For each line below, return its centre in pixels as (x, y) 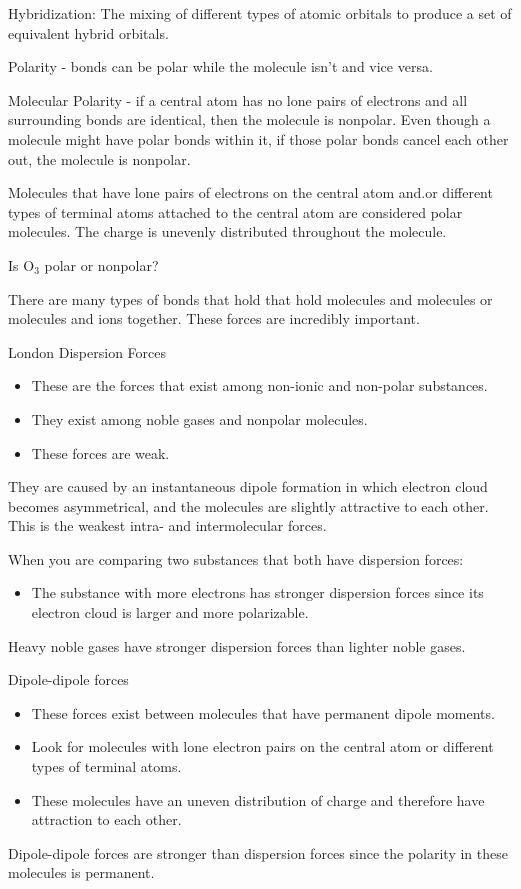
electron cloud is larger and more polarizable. (170, 612)
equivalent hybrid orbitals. (88, 32)
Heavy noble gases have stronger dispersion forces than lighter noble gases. (237, 645)
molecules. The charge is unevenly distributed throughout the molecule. (227, 231)
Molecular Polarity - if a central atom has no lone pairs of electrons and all (238, 99)
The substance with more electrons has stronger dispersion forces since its (257, 592)
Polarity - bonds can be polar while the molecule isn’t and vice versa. (220, 66)
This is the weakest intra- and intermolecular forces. (167, 525)
